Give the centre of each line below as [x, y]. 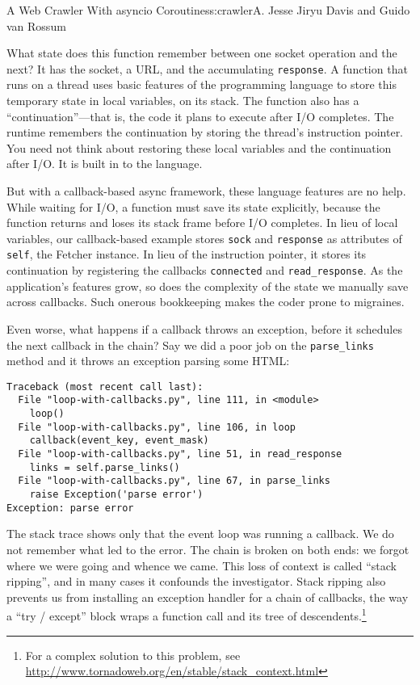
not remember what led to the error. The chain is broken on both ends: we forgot [208, 549]
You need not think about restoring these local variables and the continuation [199, 147]
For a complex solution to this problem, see [133, 655]
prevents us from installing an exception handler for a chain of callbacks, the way [208, 597]
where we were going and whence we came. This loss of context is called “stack [202, 565]
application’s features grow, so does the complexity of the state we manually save [208, 286]
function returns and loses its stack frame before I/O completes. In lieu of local [202, 223]
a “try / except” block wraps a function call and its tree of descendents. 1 [187, 614]
